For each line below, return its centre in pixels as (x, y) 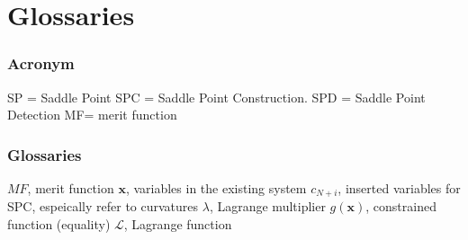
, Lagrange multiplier (267, 206)
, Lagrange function (178, 224)
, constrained (401, 206)
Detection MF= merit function (92, 115)
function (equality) (59, 224)
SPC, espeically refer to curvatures (103, 206)
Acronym (41, 63)
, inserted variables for (399, 188)
